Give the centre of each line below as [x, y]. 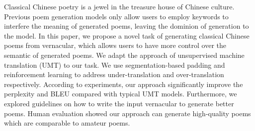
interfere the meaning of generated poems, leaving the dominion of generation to [127, 26]
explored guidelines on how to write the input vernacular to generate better [119, 103]
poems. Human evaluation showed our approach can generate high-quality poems [127, 113]
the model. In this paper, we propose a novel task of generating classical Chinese [127, 35]
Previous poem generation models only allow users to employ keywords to [116, 16]
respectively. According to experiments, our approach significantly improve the [124, 84]
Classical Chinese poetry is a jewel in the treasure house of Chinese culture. [119, 6]
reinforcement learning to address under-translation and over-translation [114, 74]
